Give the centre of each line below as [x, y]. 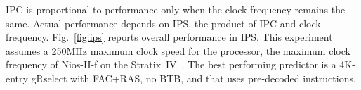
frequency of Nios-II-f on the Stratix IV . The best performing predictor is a [171, 64]
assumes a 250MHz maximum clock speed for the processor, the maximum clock [178, 50]
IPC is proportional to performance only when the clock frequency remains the [176, 9]
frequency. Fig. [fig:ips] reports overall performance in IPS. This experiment [169, 37]
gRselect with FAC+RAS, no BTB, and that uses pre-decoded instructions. [193, 78]
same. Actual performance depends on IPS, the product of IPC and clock [163, 23]
